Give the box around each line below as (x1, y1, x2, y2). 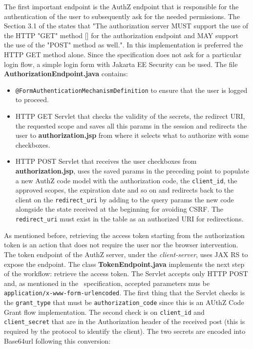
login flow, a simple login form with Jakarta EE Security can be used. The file (4, 59, 238, 69)
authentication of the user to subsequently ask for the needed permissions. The (4, 11, 240, 21)
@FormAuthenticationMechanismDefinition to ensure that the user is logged (15, 85, 248, 95)
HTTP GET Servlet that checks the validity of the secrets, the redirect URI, (15, 111, 245, 121)
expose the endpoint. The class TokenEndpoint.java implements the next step (4, 259, 245, 269)
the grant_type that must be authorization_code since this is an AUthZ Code (4, 297, 244, 307)
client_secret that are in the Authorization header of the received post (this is (4, 316, 245, 327)
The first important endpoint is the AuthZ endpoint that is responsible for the (4, 1, 239, 11)
